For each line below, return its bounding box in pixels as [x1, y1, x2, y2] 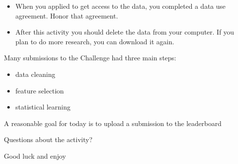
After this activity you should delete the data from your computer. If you [15, 27, 234, 37]
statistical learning [15, 102, 71, 112]
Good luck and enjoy [4, 150, 66, 161]
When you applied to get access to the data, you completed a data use [15, 1, 226, 11]
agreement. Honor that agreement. [15, 10, 118, 20]
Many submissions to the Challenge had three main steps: [4, 53, 176, 63]
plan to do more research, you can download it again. [15, 36, 174, 46]
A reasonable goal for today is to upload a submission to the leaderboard [4, 118, 222, 128]
